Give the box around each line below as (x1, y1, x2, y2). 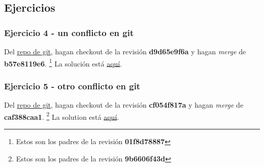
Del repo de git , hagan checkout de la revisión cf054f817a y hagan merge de (4, 99, 244, 110)
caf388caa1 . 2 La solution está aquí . (4, 110, 119, 122)
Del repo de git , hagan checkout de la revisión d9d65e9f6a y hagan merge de (4, 46, 246, 56)
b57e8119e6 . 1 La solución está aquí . (4, 56, 122, 69)
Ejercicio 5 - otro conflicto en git (4, 79, 141, 92)
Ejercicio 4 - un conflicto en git (4, 26, 134, 39)
